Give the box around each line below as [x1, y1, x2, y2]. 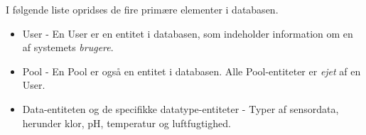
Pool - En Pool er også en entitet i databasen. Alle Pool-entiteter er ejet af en [22, 63, 361, 78]
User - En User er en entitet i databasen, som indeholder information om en [22, 26, 353, 40]
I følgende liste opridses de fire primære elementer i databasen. [6, 2, 279, 16]
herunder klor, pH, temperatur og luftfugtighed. [22, 115, 231, 130]
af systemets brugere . [22, 40, 114, 55]
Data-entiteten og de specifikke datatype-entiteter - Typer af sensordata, [22, 101, 339, 116]
